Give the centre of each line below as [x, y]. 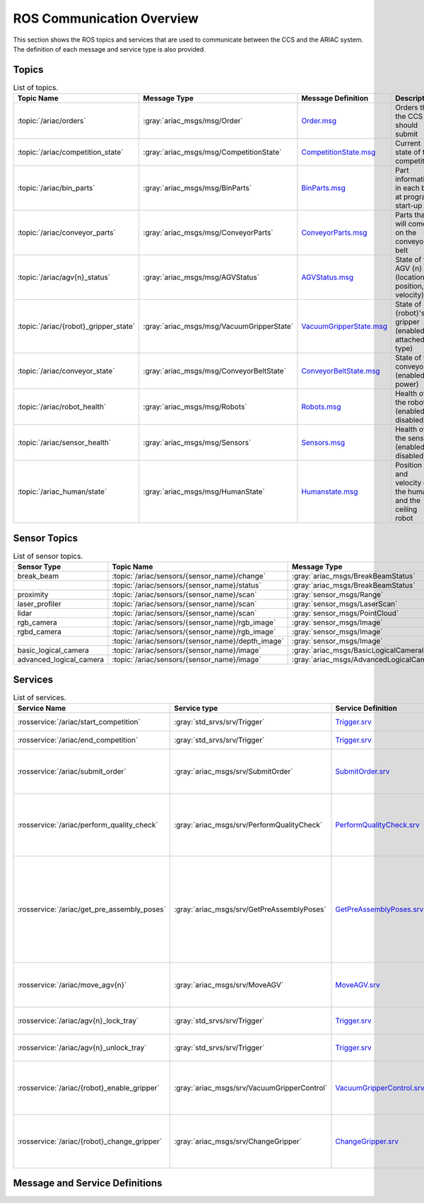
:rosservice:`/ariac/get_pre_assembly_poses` [92, 909]
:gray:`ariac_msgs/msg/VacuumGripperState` [218, 327]
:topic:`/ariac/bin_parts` [56, 188]
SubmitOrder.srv [363, 771]
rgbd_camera [39, 632]
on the [406, 233]
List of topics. [36, 88]
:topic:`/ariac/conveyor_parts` [66, 233]
